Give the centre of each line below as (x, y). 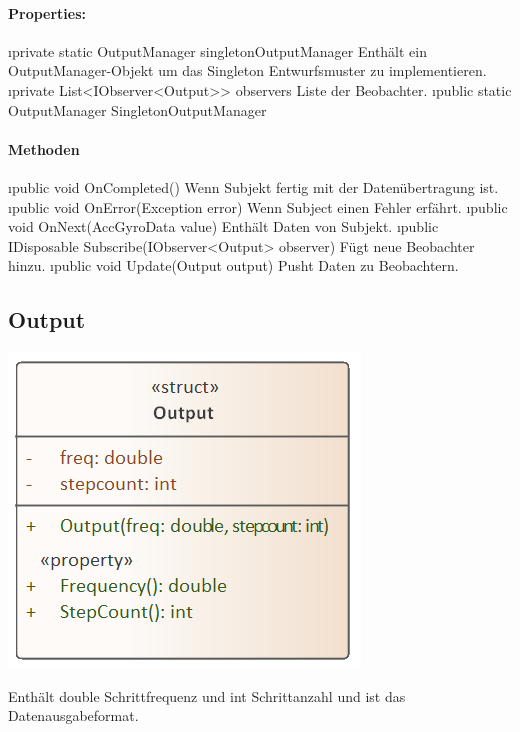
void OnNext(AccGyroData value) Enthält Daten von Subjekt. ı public (223, 226)
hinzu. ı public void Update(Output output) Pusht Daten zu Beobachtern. (233, 265)
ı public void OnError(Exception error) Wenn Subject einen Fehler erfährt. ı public (258, 206)
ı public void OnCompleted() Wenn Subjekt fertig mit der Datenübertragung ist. (253, 186)
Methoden (44, 148)
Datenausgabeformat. (73, 715)
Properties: (47, 12)
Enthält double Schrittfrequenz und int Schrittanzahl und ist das (207, 695)
